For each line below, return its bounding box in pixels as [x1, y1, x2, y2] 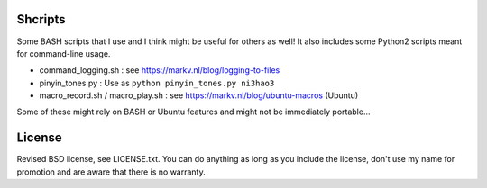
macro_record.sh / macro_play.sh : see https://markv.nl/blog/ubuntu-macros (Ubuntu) [39, 90, 359, 101]
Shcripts [16, 12, 67, 27]
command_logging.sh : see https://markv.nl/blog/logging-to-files [39, 65, 280, 76]
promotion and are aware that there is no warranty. [16, 166, 207, 177]
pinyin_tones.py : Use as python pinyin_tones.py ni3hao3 [39, 77, 275, 88]
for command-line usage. [16, 48, 111, 58]
